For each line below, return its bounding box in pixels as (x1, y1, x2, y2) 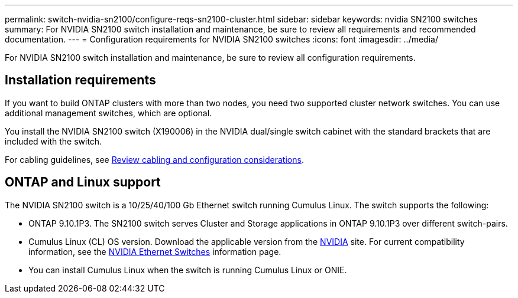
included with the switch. (5, 136, 102, 146)
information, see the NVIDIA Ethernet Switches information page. (28, 246, 281, 257)
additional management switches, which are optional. (5, 107, 212, 118)
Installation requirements (5, 73, 156, 88)
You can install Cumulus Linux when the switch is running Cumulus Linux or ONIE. (28, 264, 347, 275)
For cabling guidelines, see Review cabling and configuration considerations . (5, 154, 304, 165)
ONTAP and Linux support (5, 175, 161, 190)
